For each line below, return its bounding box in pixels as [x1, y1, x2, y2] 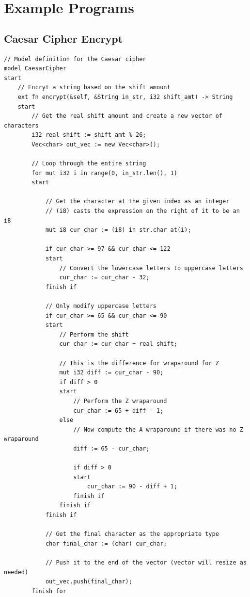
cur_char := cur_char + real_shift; [59, 340, 177, 348]
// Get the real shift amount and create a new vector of [31, 113, 223, 120]
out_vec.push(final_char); [45, 578, 132, 585]
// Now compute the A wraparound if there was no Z [73, 426, 243, 433]
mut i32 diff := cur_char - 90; [59, 369, 164, 376]
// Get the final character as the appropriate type [45, 531, 219, 538]
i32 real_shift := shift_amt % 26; [31, 131, 146, 139]
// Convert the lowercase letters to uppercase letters [59, 264, 243, 272]
